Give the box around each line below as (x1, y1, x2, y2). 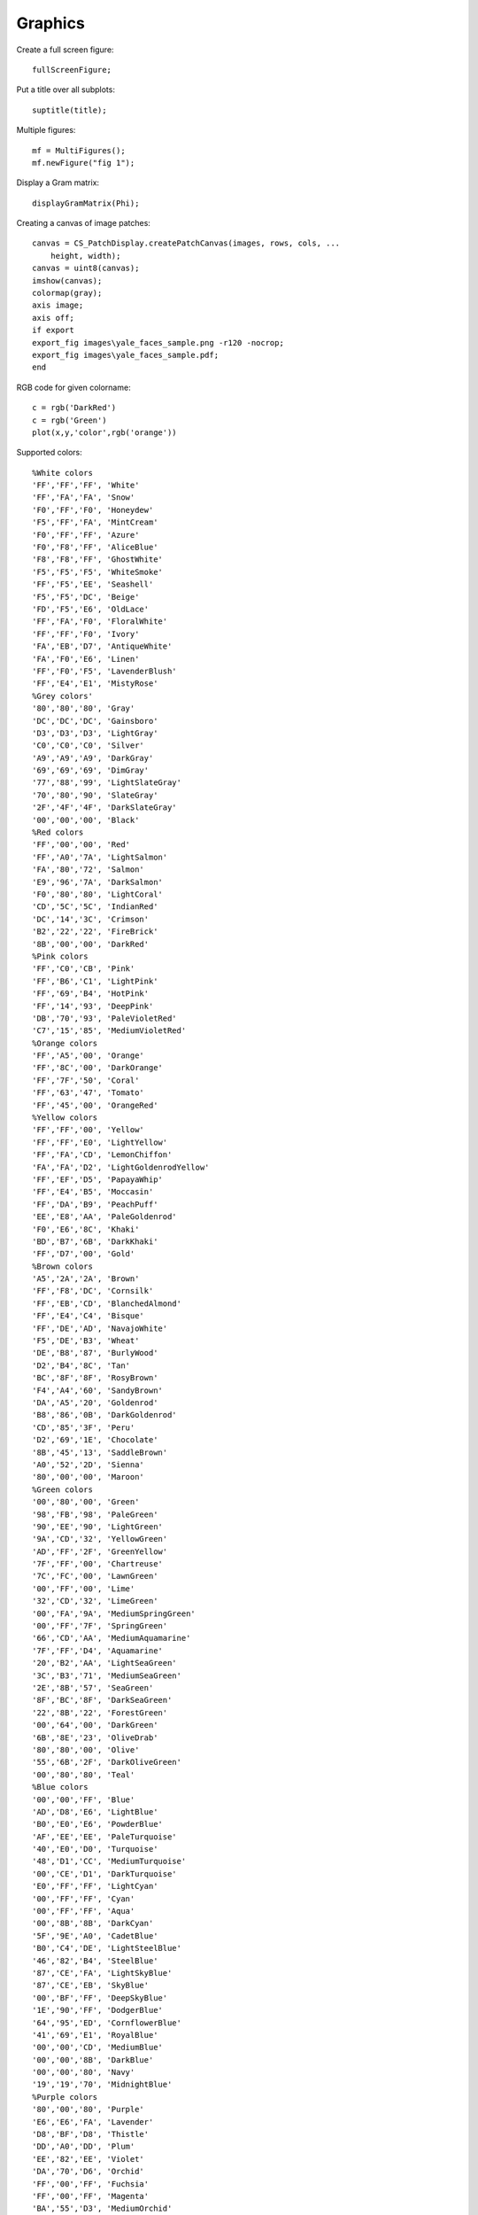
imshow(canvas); (32, 276, 103, 285)
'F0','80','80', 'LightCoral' (32, 889, 164, 899)
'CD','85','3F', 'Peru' (32, 1422, 135, 1433)
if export (32, 325, 74, 336)
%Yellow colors (32, 1113, 98, 1123)
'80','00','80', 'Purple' (32, 2104, 145, 2115)
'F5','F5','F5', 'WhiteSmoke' (32, 567, 164, 577)
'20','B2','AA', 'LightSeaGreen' (32, 1658, 177, 1668)
